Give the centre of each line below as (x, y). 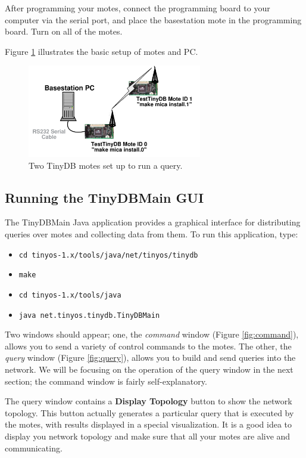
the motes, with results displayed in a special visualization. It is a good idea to (149, 424)
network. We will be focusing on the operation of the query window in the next (149, 369)
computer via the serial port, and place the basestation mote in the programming (153, 19)
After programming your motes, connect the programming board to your (138, 8)
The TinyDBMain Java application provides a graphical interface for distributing (153, 222)
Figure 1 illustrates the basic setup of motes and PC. (102, 51)
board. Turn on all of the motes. (64, 31)
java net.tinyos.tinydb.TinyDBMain (89, 315)
